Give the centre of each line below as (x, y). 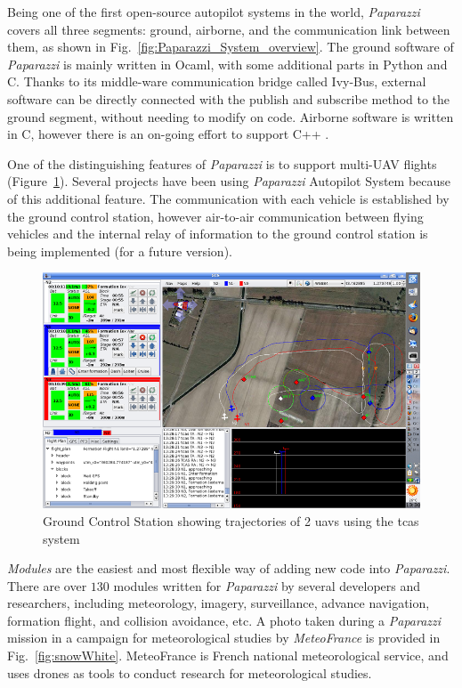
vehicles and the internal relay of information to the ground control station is (218, 234)
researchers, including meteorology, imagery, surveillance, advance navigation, (219, 603)
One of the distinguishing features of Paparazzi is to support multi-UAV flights (222, 163)
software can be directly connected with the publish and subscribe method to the (229, 98)
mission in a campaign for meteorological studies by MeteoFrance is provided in (224, 638)
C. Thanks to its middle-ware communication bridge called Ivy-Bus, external (217, 81)
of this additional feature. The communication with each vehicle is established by (228, 198)
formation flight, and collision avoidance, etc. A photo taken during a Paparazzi (224, 620)
